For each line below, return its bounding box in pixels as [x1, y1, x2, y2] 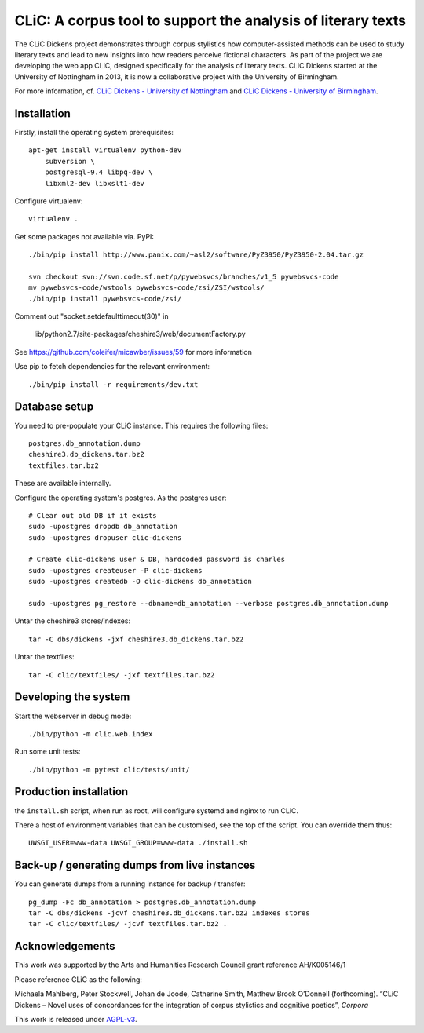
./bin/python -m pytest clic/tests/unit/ [28, 765, 190, 774]
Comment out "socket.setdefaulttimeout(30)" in [14, 312, 169, 321]
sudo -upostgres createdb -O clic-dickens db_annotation [28, 577, 253, 586]
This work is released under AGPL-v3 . [14, 1014, 137, 1024]
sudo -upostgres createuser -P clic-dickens [28, 566, 203, 575]
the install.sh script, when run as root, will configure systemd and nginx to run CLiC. [14, 805, 298, 816]
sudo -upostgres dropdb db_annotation [28, 522, 178, 531]
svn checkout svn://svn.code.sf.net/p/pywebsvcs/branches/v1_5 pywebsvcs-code [28, 272, 339, 281]
